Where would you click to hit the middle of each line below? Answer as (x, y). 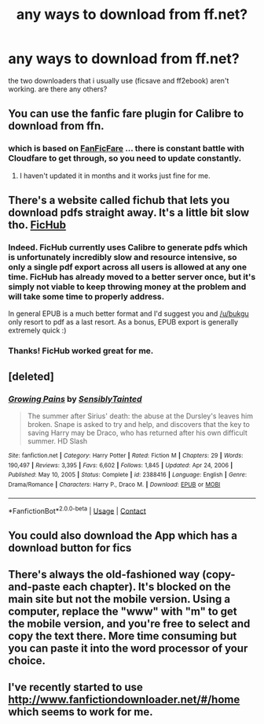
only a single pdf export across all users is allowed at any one (128, 267)
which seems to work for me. (81, 712)
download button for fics (70, 548)
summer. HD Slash (57, 441)
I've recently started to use (76, 687)
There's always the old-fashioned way (104, 574)
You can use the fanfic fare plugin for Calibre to (126, 114)
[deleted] (31, 376)
